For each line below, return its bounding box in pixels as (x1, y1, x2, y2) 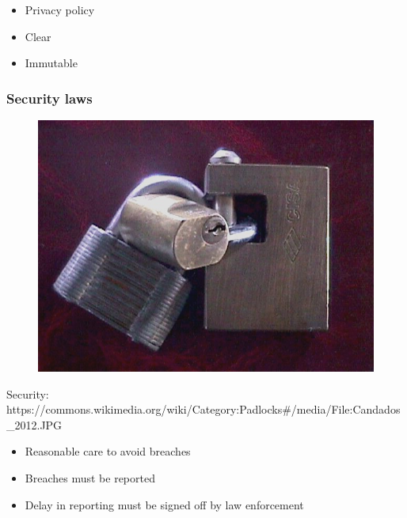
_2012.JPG (6, 416, 63, 433)
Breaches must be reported (25, 469, 155, 486)
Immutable (25, 55, 78, 71)
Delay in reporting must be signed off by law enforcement (25, 496, 304, 512)
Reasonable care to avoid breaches (25, 443, 191, 459)
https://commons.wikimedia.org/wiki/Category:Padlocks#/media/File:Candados (6, 401, 401, 418)
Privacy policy (25, 2, 95, 17)
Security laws (6, 88, 93, 108)
